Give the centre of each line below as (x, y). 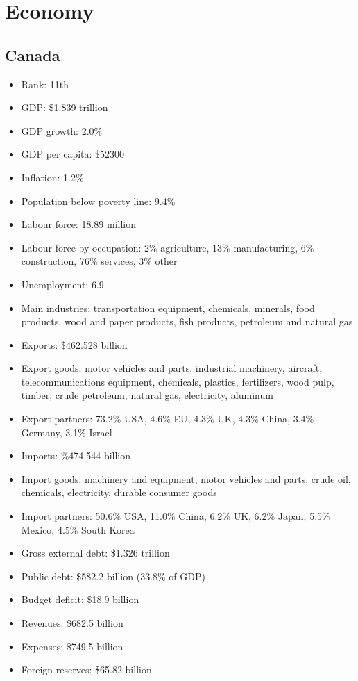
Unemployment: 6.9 (62, 284)
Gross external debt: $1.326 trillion (95, 553)
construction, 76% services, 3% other (99, 261)
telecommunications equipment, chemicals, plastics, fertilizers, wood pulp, (178, 381)
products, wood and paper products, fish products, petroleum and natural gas (187, 321)
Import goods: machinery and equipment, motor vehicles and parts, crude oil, (186, 478)
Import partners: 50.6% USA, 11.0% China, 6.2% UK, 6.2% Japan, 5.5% (176, 516)
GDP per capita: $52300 (73, 154)
